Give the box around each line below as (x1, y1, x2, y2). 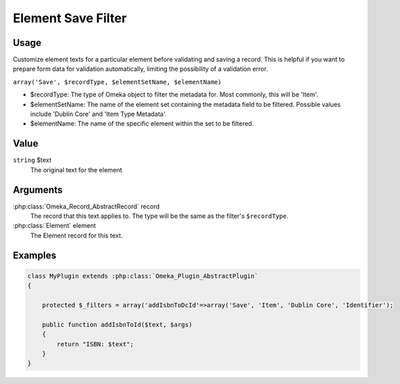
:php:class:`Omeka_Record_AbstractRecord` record (12, 202, 160, 210)
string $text (12, 156, 52, 165)
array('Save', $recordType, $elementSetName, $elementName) (12, 78, 222, 86)
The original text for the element (30, 165, 123, 174)
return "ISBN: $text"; (56, 340, 135, 348)
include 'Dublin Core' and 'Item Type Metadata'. (30, 110, 167, 118)
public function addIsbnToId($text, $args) (42, 320, 192, 328)
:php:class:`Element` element (12, 222, 97, 230)
